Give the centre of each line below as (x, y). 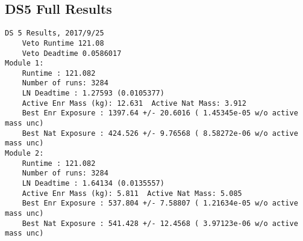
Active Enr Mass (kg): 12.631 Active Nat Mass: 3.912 (134, 103)
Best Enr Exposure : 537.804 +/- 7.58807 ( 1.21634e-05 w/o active (160, 203)
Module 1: (24, 63)
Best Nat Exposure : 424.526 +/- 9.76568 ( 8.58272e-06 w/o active (160, 133)
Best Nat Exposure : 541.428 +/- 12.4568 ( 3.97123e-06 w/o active (160, 223)
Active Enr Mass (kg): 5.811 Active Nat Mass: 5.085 (132, 193)
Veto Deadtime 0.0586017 (72, 53)
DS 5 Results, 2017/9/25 (55, 33)
